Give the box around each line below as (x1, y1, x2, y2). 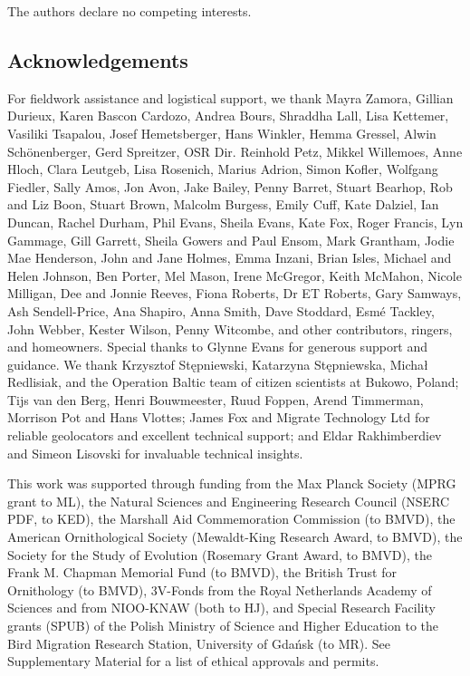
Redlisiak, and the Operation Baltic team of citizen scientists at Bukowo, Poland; (7, 372, 459, 391)
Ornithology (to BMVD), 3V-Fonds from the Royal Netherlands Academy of (7, 580, 432, 599)
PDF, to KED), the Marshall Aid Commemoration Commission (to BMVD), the (7, 509, 456, 528)
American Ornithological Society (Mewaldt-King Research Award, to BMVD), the (7, 527, 463, 546)
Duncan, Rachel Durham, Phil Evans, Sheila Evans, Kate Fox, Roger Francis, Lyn (7, 212, 464, 231)
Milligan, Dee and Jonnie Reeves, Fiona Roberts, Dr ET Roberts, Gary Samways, (7, 284, 462, 303)
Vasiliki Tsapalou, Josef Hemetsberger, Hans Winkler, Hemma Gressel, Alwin (7, 123, 436, 142)
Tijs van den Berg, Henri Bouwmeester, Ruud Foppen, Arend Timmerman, (7, 390, 424, 409)
